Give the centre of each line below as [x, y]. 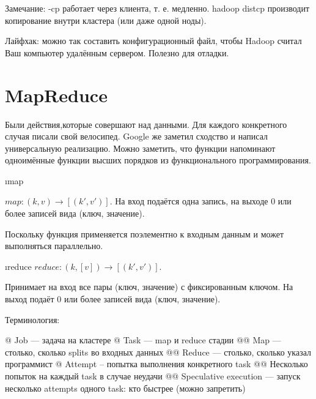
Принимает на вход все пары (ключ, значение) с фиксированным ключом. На [149, 287]
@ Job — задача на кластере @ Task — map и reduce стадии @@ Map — [143, 340]
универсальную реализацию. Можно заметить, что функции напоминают [140, 148]
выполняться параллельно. [54, 246]
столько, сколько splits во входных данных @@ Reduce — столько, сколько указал [158, 352]
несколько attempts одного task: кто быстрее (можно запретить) [125, 388]
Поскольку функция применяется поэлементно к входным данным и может [144, 233]
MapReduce [56, 95]
